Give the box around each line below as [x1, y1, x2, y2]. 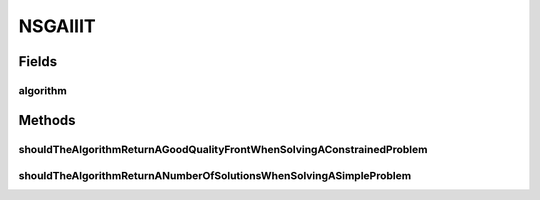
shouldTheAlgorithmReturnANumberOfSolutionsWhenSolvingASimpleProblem [18, 169, 412, 183]
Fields [18, 53, 58, 70]
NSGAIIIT [18, 15, 96, 37]
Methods [18, 111, 76, 129]
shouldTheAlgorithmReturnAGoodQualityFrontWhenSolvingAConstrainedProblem [18, 142, 428, 156]
